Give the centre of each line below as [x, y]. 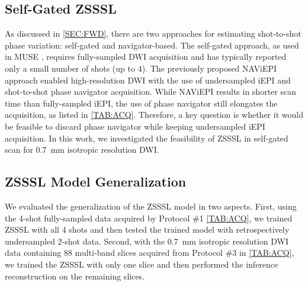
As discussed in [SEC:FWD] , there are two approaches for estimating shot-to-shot [153, 33]
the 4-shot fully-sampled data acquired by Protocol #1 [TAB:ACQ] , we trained [149, 218]
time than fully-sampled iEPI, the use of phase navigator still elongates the [141, 103]
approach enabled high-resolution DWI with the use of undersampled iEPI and [148, 80]
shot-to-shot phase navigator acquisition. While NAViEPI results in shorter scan [150, 91]
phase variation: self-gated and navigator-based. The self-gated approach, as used [152, 45]
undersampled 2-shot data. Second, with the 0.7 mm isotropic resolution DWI [147, 241]
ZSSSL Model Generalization [96, 181]
